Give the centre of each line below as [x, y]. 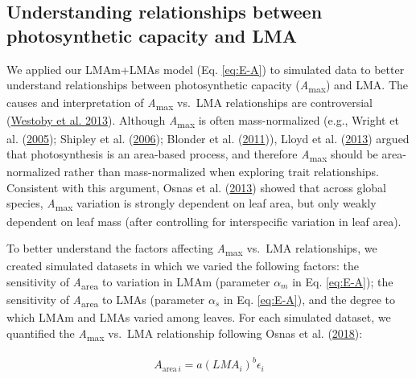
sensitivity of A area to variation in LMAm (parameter [138, 282]
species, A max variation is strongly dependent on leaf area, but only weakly [192, 204]
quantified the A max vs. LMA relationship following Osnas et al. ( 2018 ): [185, 334]
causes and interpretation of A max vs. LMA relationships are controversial [189, 104]
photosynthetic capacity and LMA [152, 35]
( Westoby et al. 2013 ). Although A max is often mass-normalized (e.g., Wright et [203, 121]
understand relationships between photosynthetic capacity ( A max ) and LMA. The [207, 86]
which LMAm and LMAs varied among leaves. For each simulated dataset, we [199, 317]
